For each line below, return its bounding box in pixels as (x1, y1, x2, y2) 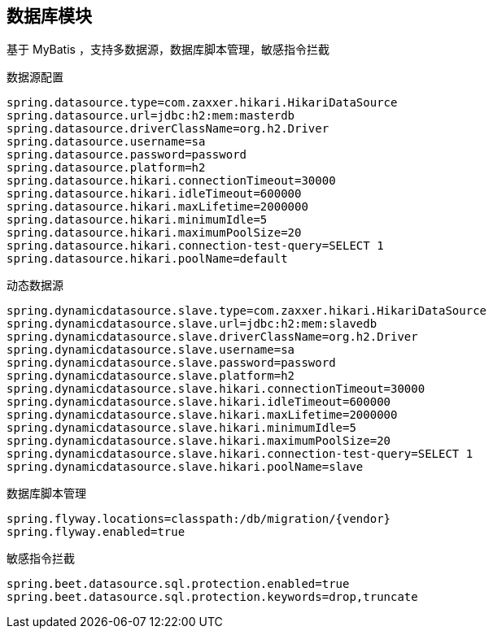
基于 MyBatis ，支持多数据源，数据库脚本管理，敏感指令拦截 (7, 42, 329, 57)
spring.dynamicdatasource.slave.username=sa (7, 343, 295, 357)
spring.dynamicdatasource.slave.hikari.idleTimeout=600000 (7, 395, 391, 409)
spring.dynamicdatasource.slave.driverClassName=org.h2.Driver (7, 330, 418, 344)
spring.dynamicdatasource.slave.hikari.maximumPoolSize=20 (7, 434, 391, 448)
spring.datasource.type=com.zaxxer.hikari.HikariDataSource (7, 96, 398, 110)
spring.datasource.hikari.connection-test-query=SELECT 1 (7, 239, 384, 253)
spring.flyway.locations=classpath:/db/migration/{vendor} (7, 512, 391, 526)
